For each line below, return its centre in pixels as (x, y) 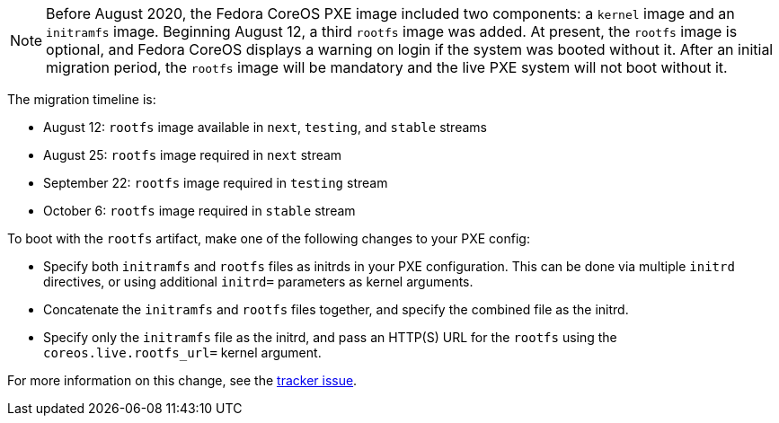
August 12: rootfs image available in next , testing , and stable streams (265, 127)
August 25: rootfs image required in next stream (193, 155)
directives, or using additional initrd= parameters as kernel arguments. (258, 282)
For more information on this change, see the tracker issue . (182, 380)
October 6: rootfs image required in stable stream (199, 211)
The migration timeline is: (82, 99)
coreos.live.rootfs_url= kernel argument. (182, 352)
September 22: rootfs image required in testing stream (216, 183)
